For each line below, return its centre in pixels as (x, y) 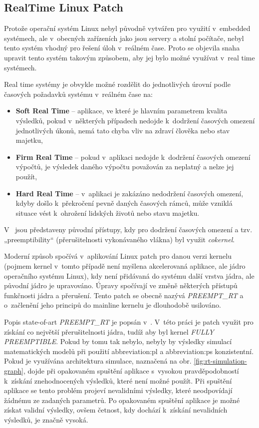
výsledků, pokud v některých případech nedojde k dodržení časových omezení (135, 120)
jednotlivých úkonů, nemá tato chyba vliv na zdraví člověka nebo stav (123, 130)
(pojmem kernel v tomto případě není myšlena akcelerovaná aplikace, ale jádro (125, 266)
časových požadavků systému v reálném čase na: (78, 94)
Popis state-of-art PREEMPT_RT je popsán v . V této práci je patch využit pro (129, 322)
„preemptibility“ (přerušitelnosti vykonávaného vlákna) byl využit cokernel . (120, 239)
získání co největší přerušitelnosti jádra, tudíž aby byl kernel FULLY (109, 331)
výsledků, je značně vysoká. (46, 419)
